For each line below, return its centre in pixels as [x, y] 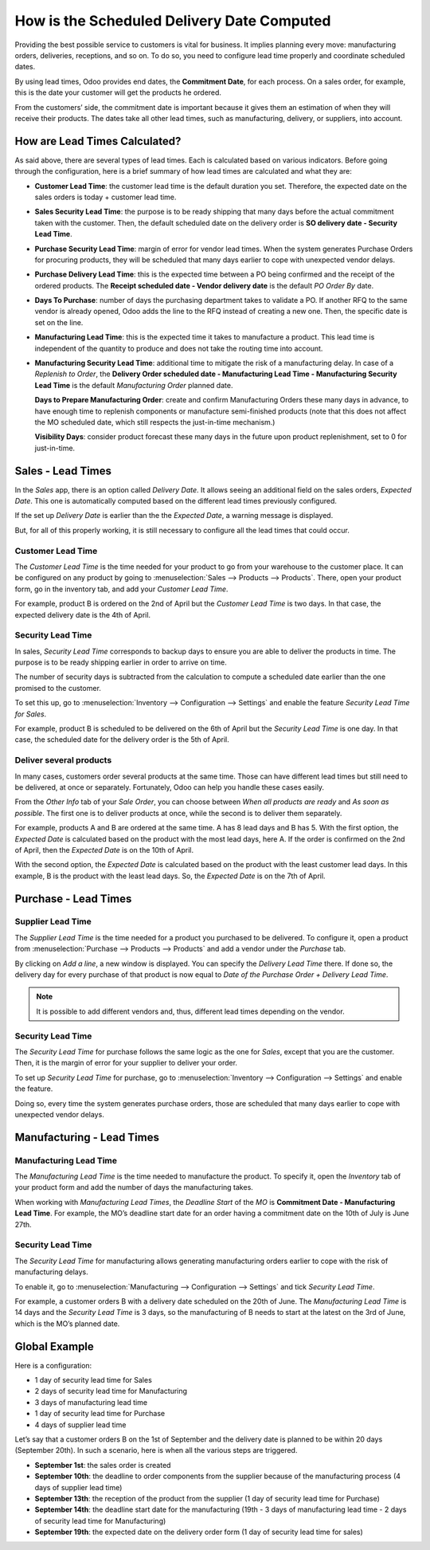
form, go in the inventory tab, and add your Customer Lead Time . [121, 589]
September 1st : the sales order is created [103, 1465]
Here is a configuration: [53, 1365]
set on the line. [59, 322]
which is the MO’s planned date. [67, 1324]
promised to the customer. [58, 688]
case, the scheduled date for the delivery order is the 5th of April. [122, 740]
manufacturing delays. [52, 1272]
